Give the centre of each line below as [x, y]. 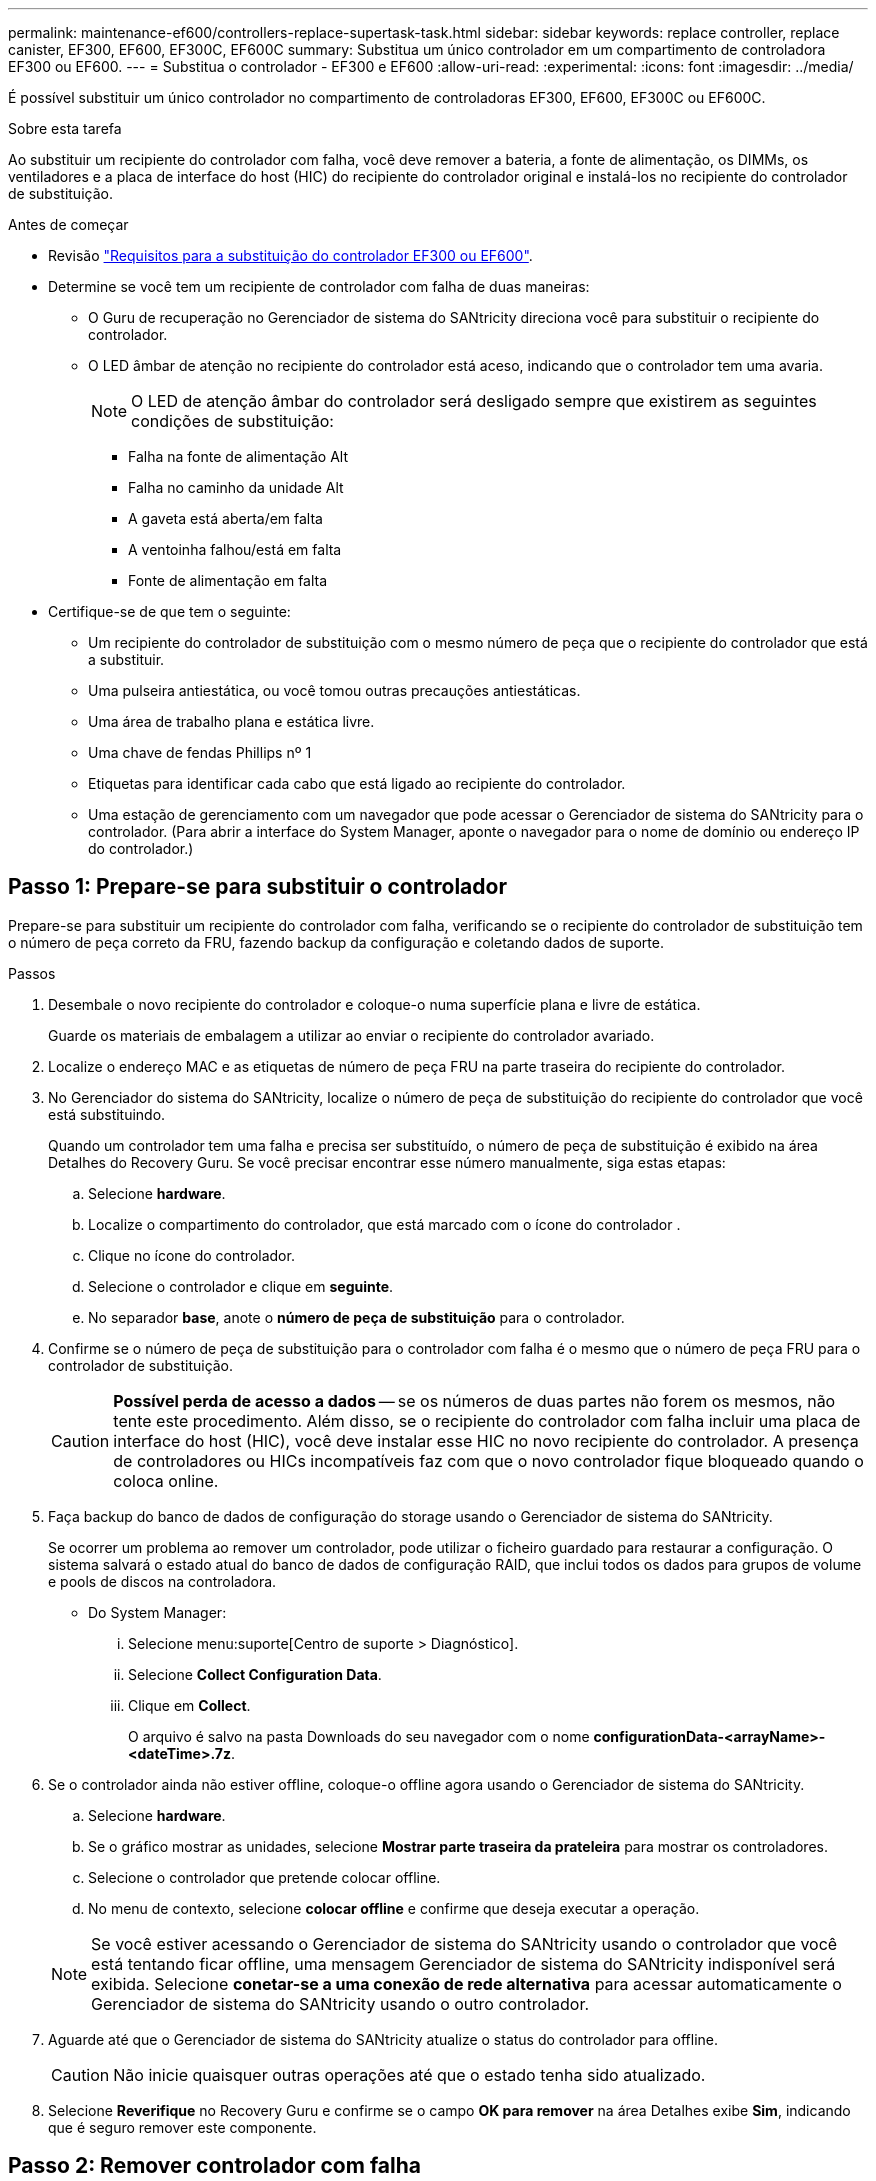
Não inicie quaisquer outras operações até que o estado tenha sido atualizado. [409, 2074]
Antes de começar [68, 224]
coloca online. [166, 1480]
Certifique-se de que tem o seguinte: [169, 611]
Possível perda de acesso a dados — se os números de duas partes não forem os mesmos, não [474, 1400]
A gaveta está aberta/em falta [225, 518]
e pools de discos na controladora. [162, 1581]
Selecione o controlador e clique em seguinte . [241, 1286]
